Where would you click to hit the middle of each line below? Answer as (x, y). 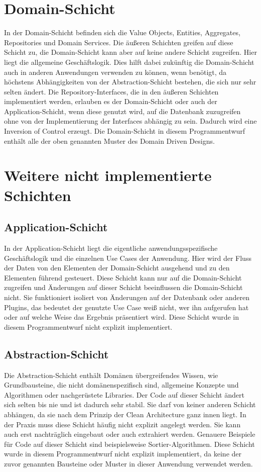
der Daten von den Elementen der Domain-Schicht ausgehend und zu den (117, 268)
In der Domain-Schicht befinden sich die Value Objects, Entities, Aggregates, (122, 32)
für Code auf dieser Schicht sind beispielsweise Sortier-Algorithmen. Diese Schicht (129, 444)
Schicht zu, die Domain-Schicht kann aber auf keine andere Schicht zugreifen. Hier (130, 52)
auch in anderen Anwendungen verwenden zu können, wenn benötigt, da (115, 72)
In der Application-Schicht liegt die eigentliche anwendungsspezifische (111, 248)
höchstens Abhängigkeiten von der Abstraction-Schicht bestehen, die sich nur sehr (130, 82)
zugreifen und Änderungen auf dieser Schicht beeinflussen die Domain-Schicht (123, 287)
